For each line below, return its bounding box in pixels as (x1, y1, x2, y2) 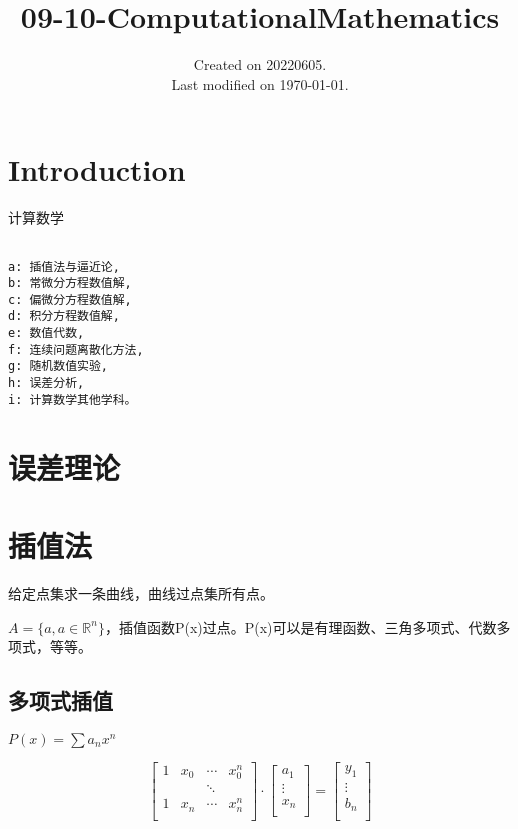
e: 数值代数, (8, 326, 85, 341)
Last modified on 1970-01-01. (171, 73, 349, 94)
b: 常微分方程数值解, (8, 276, 132, 291)
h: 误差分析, (8, 376, 85, 391)
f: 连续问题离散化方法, (8, 342, 144, 357)
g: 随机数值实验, (8, 359, 108, 374)
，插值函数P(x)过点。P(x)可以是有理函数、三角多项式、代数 (104, 616, 497, 637)
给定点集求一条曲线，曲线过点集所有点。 (8, 582, 274, 603)
